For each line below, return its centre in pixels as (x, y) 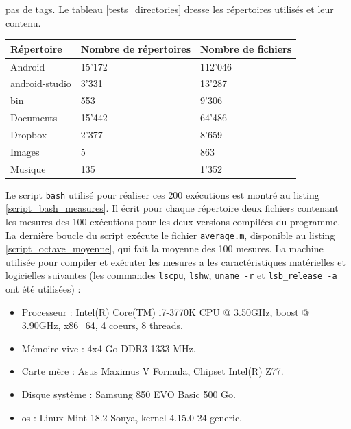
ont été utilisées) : (43, 289)
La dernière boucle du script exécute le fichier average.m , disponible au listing (170, 235)
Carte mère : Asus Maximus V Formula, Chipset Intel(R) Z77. (153, 371)
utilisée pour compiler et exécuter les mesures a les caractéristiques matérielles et (175, 261)
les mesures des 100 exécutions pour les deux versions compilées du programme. (173, 221)
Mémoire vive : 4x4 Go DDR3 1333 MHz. (109, 348)
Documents (34, 118)
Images (25, 151)
